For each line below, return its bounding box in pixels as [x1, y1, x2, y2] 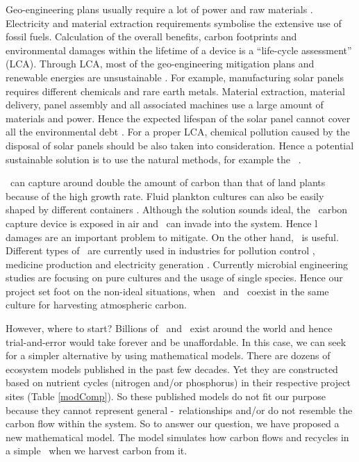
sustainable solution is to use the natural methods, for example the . [6, 151, 301, 166]
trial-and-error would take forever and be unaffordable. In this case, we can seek [6, 334, 347, 349]
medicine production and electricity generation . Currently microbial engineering [6, 256, 349, 271]
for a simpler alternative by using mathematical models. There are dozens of [6, 348, 331, 363]
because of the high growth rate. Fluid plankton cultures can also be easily [6, 188, 324, 203]
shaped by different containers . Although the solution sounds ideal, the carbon [6, 202, 348, 217]
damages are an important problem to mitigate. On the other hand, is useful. [6, 229, 339, 244]
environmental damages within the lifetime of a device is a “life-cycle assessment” [6, 42, 352, 57]
